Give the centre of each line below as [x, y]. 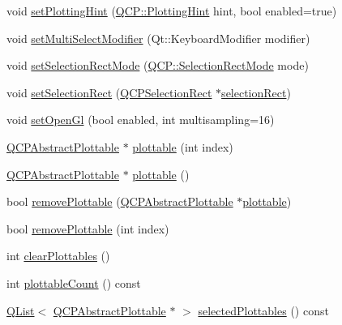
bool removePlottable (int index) [88, 228]
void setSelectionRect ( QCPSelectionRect [109, 92]
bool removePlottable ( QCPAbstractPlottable [120, 201]
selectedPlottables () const [263, 310]
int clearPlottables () [58, 256]
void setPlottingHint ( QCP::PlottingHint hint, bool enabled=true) [172, 11]
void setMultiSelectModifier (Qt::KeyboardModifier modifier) [158, 38]
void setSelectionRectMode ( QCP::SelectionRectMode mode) [158, 65]
